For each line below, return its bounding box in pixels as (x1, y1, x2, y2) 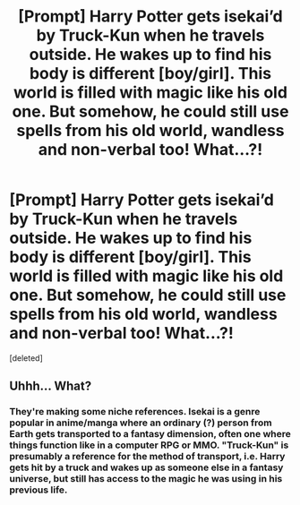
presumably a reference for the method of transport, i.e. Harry (9, 450, 286, 463)
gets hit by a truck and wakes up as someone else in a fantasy (9, 461, 284, 474)
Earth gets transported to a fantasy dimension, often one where (9, 428, 291, 441)
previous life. (9, 484, 68, 496)
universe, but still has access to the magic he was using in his (9, 473, 283, 485)
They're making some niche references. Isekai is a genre (9, 406, 261, 418)
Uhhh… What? (9, 379, 92, 394)
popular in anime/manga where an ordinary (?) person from (9, 416, 272, 429)
